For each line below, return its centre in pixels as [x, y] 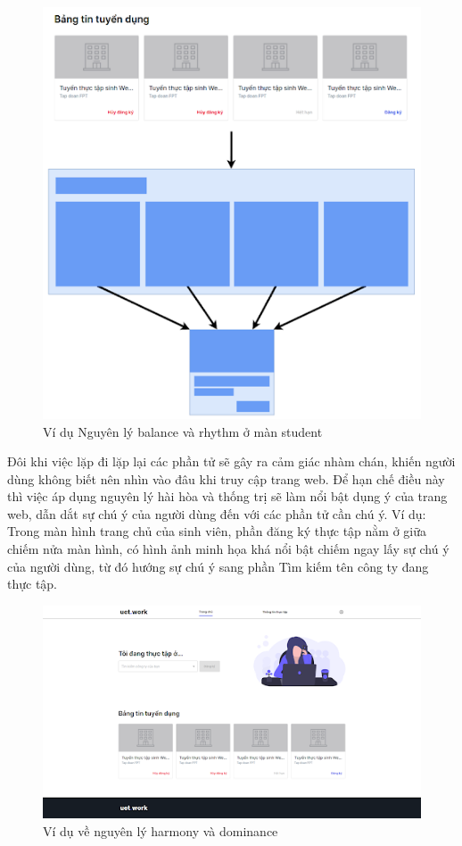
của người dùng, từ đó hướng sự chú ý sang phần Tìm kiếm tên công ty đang [218, 566]
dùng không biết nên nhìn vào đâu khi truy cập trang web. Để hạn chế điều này [226, 478]
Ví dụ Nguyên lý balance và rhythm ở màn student [183, 431]
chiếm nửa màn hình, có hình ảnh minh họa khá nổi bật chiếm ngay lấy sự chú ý [228, 549]
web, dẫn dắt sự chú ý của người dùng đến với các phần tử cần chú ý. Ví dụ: [217, 513]
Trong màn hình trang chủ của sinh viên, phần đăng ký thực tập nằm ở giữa [217, 531]
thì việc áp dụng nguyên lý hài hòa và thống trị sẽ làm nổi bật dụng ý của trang [227, 496]
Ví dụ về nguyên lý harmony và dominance [161, 830]
